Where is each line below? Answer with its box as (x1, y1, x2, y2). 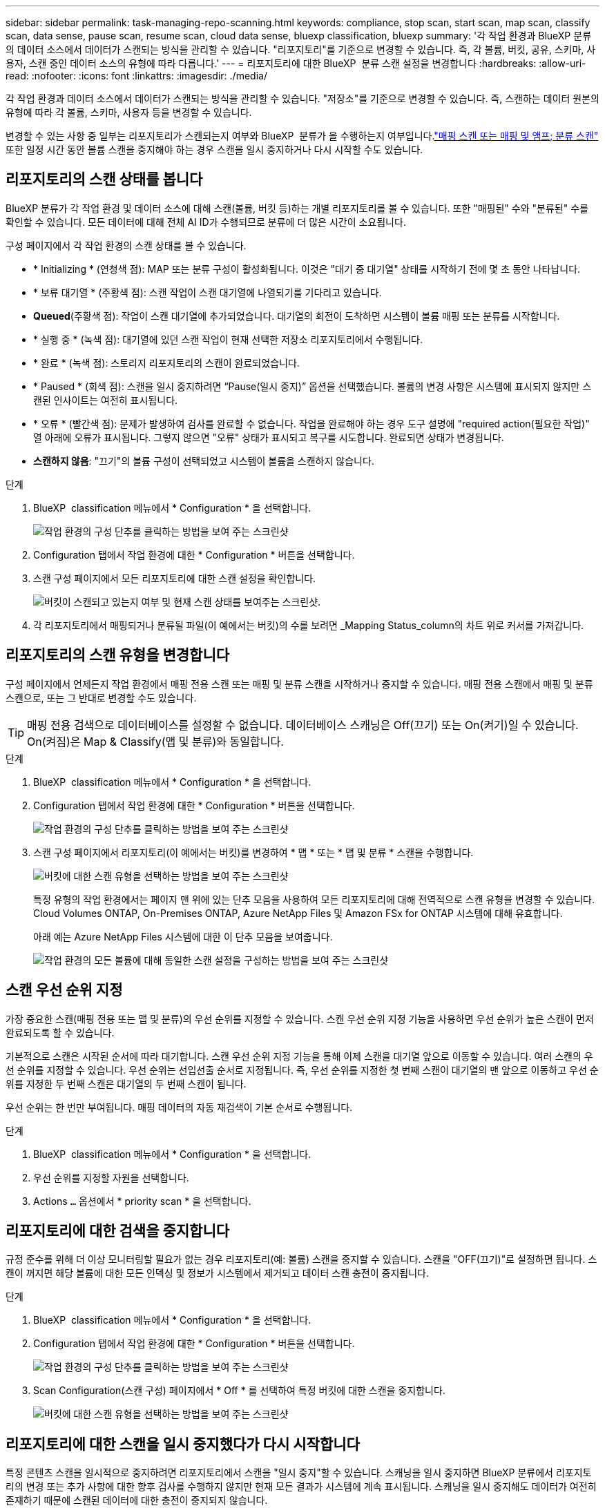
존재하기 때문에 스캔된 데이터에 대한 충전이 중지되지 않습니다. (6, 1494, 268, 1507)
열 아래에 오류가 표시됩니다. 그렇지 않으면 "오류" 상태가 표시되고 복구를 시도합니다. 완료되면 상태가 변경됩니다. (33, 431, 504, 443)
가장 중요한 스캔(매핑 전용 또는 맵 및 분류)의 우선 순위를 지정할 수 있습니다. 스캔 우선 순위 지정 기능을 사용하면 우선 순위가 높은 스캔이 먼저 (6, 1012, 594, 1025)
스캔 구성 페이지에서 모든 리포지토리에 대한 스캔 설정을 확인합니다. (33, 572, 316, 584)
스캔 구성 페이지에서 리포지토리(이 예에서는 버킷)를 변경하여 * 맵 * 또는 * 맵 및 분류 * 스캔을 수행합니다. (33, 846, 474, 858)
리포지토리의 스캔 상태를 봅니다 (6, 171, 203, 188)
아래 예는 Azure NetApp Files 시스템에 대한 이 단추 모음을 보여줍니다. (33, 930, 333, 942)
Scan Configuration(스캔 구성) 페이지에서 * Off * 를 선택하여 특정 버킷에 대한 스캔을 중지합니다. (33, 1384, 445, 1397)
